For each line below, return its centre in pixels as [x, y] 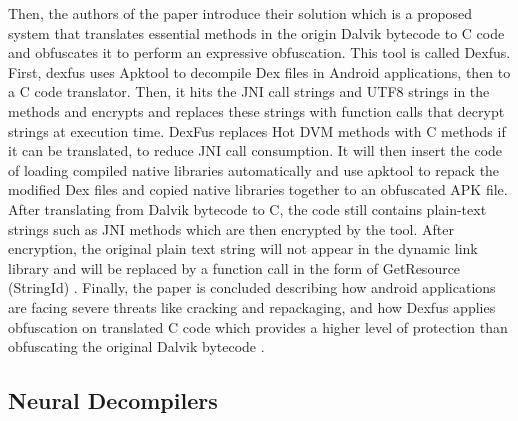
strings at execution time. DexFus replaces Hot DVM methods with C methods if [257, 130]
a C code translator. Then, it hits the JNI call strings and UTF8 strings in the [249, 91]
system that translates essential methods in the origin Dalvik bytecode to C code [256, 32]
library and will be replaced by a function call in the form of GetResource [234, 267]
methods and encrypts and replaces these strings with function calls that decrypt [256, 110]
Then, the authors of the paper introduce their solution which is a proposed [240, 13]
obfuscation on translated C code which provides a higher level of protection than [258, 326]
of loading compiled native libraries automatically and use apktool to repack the [254, 169]
